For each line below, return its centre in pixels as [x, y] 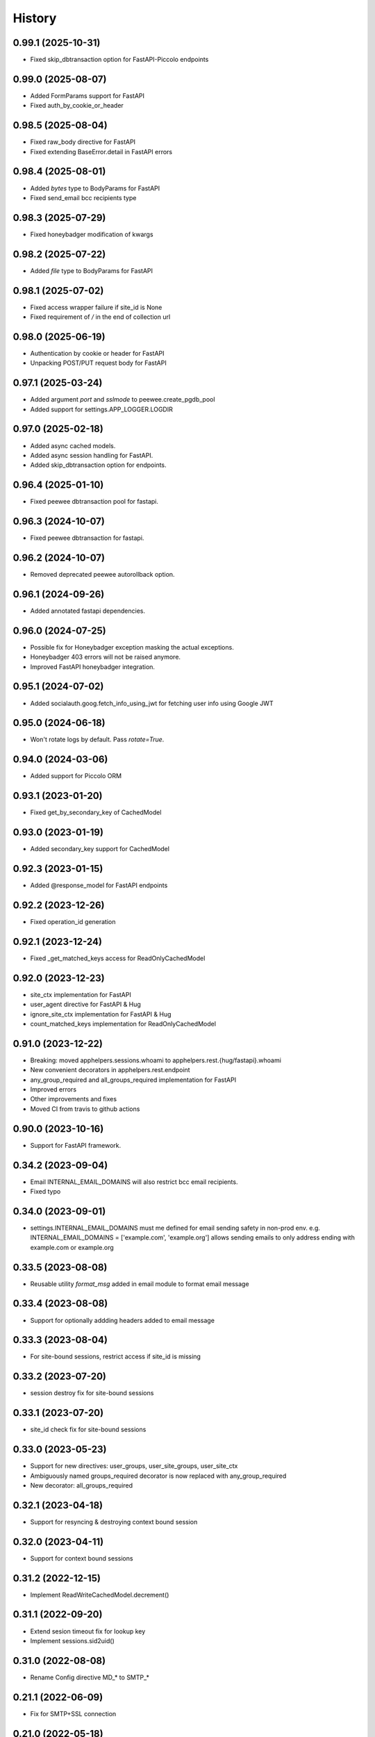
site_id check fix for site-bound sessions [88, 1430]
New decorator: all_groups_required [82, 1485]
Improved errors [53, 1089]
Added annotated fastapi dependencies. [88, 611]
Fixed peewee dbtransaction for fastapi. [87, 538]
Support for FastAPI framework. [76, 1145]
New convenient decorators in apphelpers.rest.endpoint [110, 1070]
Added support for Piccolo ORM [76, 776]
